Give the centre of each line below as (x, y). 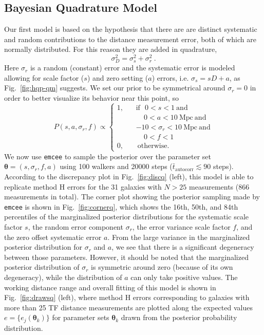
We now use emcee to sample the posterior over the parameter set (108, 156)
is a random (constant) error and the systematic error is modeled (133, 68)
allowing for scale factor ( (44, 77)
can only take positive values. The (184, 277)
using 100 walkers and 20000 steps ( (116, 166)
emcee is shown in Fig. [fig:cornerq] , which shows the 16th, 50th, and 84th (121, 206)
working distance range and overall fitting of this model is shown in (110, 287)
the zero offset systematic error (53, 237)
